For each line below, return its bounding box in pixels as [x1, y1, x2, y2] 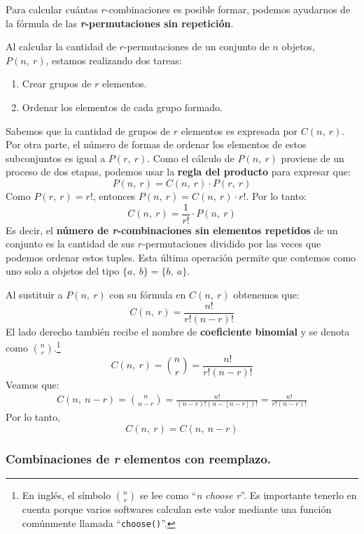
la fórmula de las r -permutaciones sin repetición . [6, 15, 234, 30]
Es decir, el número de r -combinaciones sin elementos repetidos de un [6, 222, 338, 237]
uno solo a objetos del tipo [6, 264, 120, 278]
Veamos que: [6, 377, 59, 391]
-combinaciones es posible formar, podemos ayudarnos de [105, 2, 351, 16]
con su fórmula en [109, 287, 186, 301]
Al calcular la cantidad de [6, 39, 116, 54]
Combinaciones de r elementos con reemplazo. [6, 449, 272, 467]
